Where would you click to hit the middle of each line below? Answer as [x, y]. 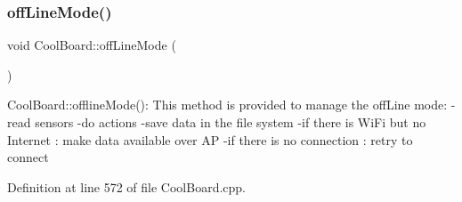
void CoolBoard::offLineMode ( [92, 45]
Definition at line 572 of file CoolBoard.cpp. [127, 186]
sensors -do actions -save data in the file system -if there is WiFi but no [231, 122]
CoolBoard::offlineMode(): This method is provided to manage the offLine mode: [227, 105]
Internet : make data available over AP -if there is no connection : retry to [210, 139]
